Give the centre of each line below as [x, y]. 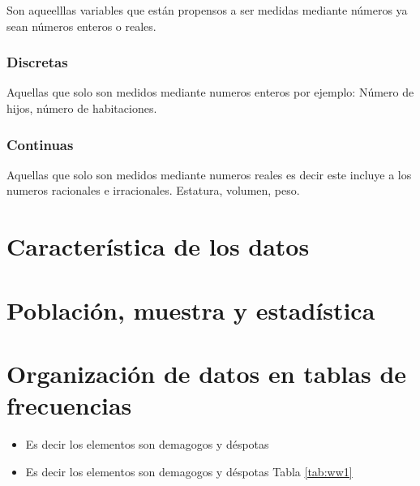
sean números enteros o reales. [81, 26]
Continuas [40, 144]
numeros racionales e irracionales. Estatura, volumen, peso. [153, 190]
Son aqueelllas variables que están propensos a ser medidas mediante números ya [207, 10]
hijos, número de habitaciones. [82, 108]
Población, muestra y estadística [191, 310]
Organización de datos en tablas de [207, 373]
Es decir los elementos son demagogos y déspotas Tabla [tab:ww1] [189, 471]
